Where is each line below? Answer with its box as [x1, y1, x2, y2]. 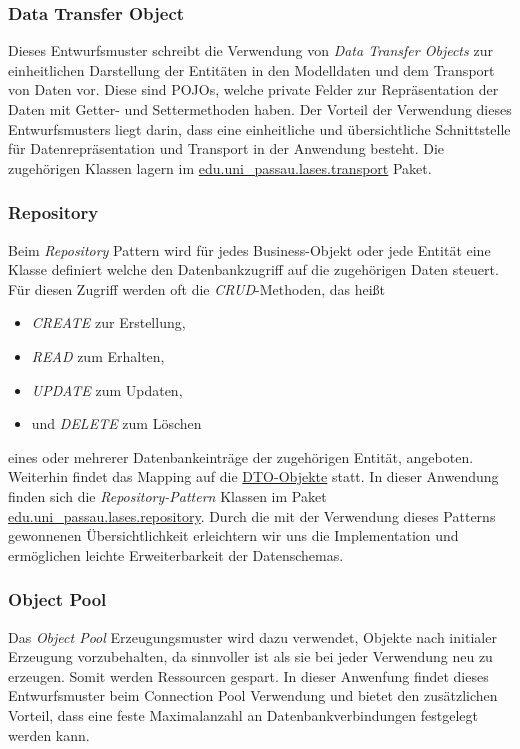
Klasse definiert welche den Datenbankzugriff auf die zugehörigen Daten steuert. [8, 259, 499, 280]
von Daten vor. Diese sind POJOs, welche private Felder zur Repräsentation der [8, 79, 499, 100]
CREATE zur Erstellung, [31, 312, 186, 333]
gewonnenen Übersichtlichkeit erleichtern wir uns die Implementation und [8, 525, 459, 546]
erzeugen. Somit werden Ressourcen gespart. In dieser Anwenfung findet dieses [8, 665, 489, 686]
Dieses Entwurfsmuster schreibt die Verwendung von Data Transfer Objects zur [8, 40, 493, 61]
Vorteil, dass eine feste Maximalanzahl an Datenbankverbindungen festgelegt [8, 704, 478, 725]
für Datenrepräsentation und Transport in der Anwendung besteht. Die [8, 138, 445, 159]
